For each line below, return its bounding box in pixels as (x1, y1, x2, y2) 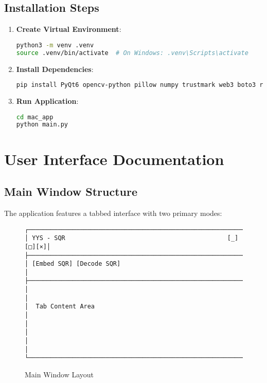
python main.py (16, 121, 68, 129)
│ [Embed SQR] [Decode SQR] (25, 260, 121, 268)
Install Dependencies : (16, 63, 94, 74)
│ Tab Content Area (25, 303, 95, 311)
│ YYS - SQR (25, 234, 65, 242)
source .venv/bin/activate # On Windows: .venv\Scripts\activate (16, 49, 248, 57)
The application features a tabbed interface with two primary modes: (4, 207, 222, 218)
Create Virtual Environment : (16, 24, 121, 34)
